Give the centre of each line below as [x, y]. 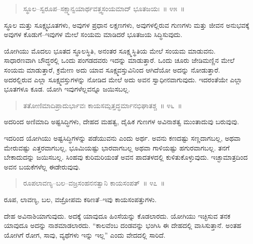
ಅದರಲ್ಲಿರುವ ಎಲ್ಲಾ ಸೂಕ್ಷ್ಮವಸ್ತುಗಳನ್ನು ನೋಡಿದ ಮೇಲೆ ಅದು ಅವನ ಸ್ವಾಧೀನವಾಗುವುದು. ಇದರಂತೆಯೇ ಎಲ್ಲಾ [123, 79]
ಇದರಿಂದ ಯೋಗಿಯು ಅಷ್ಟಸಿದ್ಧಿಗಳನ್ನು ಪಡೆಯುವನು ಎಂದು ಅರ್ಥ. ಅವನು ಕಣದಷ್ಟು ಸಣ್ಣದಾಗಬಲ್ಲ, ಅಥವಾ [122, 138]
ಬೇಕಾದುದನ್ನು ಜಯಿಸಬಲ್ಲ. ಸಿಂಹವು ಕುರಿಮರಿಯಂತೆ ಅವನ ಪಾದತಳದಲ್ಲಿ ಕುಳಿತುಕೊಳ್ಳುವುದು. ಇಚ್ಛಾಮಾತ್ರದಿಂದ [126, 157]
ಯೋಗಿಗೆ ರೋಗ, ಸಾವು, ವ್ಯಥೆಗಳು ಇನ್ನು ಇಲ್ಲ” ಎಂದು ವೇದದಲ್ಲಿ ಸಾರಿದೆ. [85, 235]
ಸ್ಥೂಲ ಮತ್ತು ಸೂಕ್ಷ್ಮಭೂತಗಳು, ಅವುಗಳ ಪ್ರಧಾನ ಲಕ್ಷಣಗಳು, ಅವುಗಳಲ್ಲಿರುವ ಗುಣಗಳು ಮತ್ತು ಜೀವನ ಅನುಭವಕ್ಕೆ [127, 25]
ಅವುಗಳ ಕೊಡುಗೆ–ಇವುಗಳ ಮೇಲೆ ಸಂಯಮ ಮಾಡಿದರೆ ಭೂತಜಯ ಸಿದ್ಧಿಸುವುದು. [93, 34]
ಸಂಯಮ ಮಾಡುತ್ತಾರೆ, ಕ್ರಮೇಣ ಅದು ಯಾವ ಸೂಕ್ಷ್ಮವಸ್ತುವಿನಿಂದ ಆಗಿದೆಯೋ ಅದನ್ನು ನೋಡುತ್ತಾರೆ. [112, 69]
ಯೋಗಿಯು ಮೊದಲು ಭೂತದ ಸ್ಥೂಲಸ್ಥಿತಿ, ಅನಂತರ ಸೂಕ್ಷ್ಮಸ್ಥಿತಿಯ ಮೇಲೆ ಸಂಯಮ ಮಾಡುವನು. [110, 50]
